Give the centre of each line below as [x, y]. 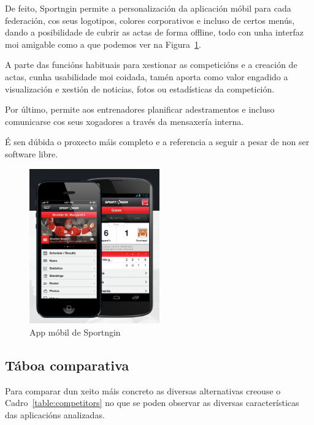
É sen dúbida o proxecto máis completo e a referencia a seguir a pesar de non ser [157, 142]
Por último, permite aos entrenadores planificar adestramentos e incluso [140, 109]
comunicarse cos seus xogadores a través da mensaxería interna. [124, 121]
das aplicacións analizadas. [55, 414]
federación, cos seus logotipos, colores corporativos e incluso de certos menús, [150, 20]
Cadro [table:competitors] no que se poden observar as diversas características [152, 403]
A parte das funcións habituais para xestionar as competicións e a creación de [151, 65]
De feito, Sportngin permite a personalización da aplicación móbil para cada [148, 8]
